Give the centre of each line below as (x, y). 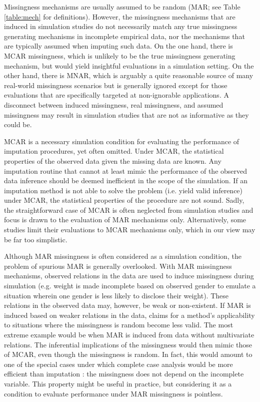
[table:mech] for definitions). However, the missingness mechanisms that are (120, 16)
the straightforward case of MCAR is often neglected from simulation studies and (129, 210)
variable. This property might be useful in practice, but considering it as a (118, 383)
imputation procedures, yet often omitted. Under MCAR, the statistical (114, 151)
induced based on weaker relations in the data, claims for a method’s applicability (129, 315)
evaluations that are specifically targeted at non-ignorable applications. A (116, 95)
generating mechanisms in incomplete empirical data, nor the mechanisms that (124, 36)
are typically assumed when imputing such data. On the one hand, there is (118, 46)
